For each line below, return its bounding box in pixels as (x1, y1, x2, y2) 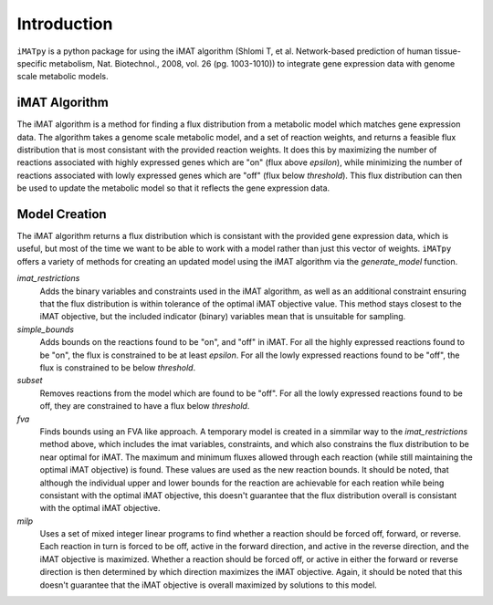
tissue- (435, 46, 461, 57)
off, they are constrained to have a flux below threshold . (39, 401, 250, 412)
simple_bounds (16, 324, 75, 335)
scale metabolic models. (16, 71, 109, 82)
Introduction (16, 14, 113, 34)
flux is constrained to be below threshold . (39, 362, 196, 373)
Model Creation (16, 206, 107, 222)
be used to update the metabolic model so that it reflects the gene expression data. (16, 183, 330, 193)
